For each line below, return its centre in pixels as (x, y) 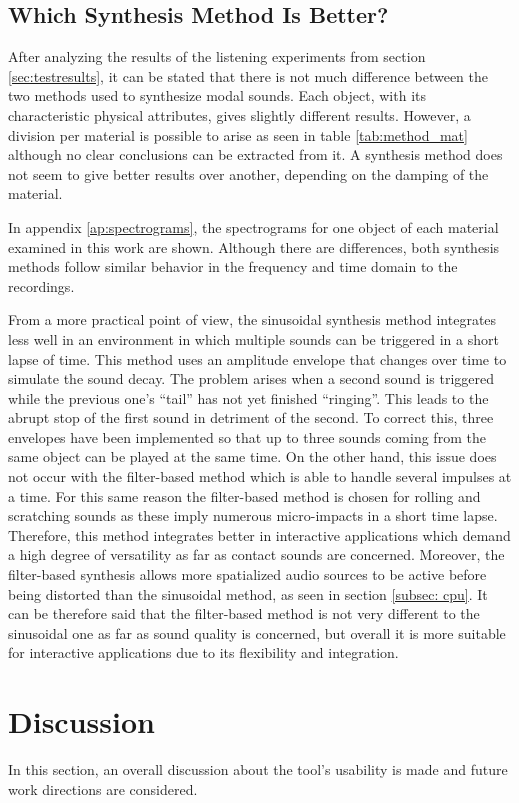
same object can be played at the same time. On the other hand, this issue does (252, 456)
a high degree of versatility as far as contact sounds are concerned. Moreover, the (256, 554)
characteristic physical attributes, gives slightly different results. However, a (239, 114)
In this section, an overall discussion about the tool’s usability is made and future (258, 769)
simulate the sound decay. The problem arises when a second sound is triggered (251, 378)
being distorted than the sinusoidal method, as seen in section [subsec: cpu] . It (248, 593)
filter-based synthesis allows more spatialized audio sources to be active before (247, 574)
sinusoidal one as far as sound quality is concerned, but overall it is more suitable (257, 632)
